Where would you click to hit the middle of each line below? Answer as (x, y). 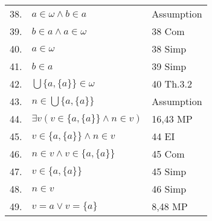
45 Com (168, 154)
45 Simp (169, 171)
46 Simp (169, 189)
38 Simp (169, 49)
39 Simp (169, 66)
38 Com (168, 31)
